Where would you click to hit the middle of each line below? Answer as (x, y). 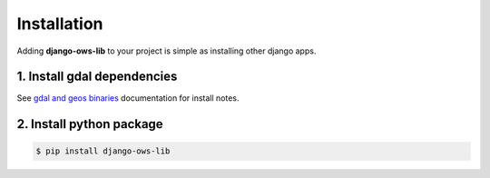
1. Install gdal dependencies (97, 77)
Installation (60, 24)
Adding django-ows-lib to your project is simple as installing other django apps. (167, 51)
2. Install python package (90, 124)
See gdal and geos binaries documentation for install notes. (128, 98)
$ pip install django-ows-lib (103, 151)
